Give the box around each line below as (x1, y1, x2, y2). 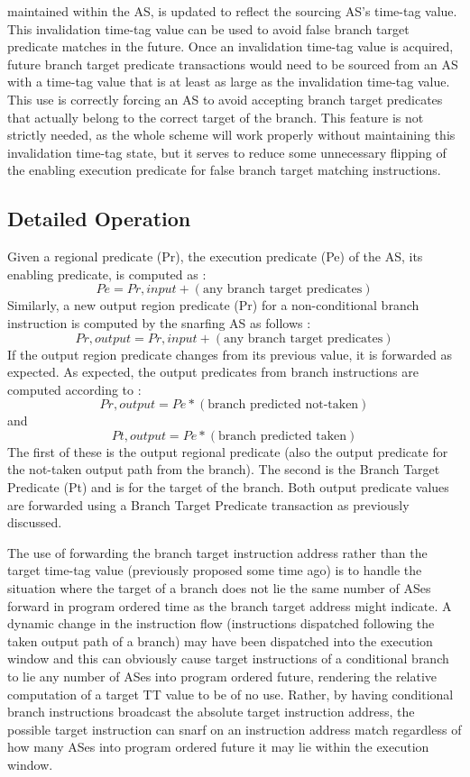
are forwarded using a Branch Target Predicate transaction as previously (7, 495, 410, 514)
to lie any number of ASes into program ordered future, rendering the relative (7, 667, 438, 686)
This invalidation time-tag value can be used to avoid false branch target (7, 19, 410, 38)
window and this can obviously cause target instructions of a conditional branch (7, 649, 449, 668)
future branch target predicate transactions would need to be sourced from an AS (7, 54, 458, 73)
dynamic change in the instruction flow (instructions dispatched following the (7, 614, 435, 633)
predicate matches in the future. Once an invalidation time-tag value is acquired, (7, 37, 454, 56)
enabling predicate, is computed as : (7, 264, 207, 283)
